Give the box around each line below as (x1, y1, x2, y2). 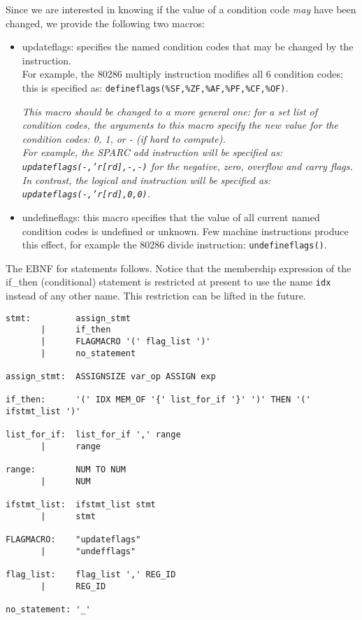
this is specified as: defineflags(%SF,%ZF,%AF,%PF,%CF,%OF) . (22, 80, 289, 94)
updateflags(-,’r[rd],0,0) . (22, 186, 151, 201)
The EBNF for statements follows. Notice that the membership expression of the (6, 260, 352, 275)
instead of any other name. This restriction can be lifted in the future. (6, 288, 306, 302)
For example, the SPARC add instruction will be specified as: (22, 145, 283, 160)
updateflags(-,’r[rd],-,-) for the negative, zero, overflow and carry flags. (22, 159, 353, 173)
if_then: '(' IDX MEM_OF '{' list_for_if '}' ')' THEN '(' (6, 395, 311, 405)
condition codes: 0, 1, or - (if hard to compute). (22, 131, 226, 146)
